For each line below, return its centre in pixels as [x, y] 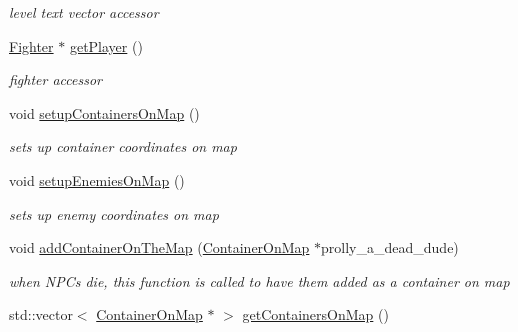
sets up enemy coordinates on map [114, 213]
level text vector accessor [84, 12]
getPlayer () [106, 45]
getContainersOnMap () [315, 314]
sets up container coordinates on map [123, 146]
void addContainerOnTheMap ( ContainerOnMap [159, 247]
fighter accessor [56, 79]
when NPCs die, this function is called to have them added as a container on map [259, 280]
